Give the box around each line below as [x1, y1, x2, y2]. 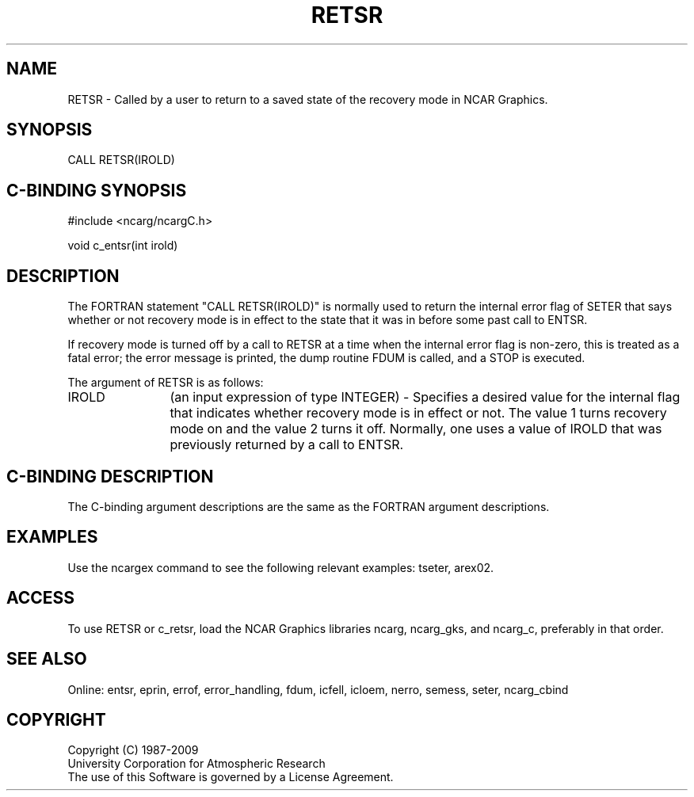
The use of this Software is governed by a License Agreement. [67, 770, 394, 784]
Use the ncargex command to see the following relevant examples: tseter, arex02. [67, 560, 494, 574]
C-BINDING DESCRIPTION [6, 466, 214, 486]
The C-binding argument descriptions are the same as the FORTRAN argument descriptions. [67, 499, 550, 513]
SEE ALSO [6, 649, 87, 669]
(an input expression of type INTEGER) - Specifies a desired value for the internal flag [170, 389, 681, 406]
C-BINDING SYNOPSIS [6, 180, 187, 200]
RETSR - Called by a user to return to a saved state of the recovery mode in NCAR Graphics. [67, 92, 548, 106]
